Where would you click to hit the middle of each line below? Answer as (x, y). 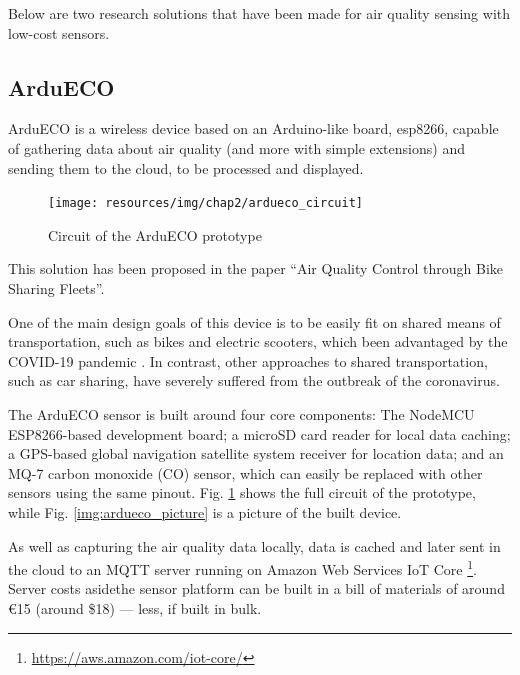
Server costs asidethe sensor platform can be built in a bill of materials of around (256, 588)
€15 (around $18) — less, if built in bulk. (135, 607)
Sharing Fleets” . (56, 288)
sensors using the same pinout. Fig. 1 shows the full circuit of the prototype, (242, 492)
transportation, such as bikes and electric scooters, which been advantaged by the (258, 341)
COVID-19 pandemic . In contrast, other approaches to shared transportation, (248, 360)
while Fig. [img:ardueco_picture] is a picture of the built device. (205, 511)
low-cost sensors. (59, 32)
